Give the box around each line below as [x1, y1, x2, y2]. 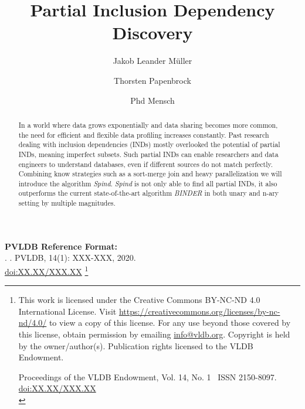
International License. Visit [18, 305, 117, 317]
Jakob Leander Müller [113, 54, 192, 67]
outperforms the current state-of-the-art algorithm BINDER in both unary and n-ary [18, 188, 279, 198]
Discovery [112, 21, 193, 45]
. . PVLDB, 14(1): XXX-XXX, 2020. [5, 251, 136, 264]
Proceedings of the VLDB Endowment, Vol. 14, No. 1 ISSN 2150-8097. [18, 370, 277, 383]
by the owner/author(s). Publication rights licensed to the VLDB [18, 339, 253, 352]
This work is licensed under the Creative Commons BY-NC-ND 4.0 [18, 294, 260, 306]
